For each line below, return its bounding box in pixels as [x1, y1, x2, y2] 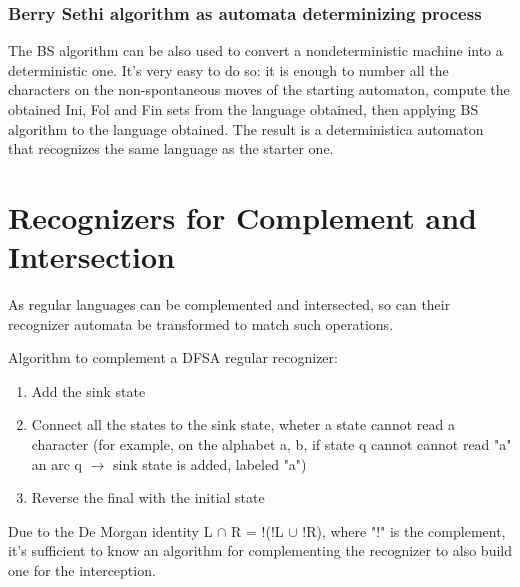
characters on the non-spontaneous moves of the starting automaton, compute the [8, 79, 510, 100]
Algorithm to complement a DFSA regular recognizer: [8, 347, 338, 368]
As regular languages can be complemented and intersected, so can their [8, 294, 451, 315]
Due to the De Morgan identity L [8, 520, 213, 541]
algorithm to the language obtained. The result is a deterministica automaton [8, 118, 484, 139]
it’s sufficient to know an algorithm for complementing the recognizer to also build [8, 540, 512, 561]
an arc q [31, 453, 83, 474]
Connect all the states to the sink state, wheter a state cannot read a [31, 414, 455, 435]
